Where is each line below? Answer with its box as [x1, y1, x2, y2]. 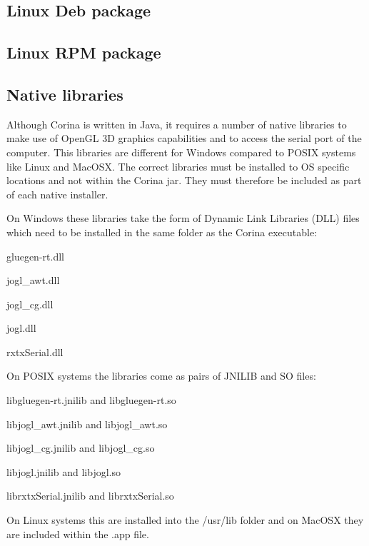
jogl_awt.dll [6, 273, 60, 288]
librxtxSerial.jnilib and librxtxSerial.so [6, 488, 174, 503]
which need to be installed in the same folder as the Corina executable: [6, 224, 318, 239]
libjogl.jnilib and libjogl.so [6, 464, 121, 479]
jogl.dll [6, 320, 36, 335]
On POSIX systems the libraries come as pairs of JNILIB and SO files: [6, 368, 316, 383]
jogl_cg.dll [6, 296, 54, 311]
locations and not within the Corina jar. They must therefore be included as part [6, 173, 362, 188]
